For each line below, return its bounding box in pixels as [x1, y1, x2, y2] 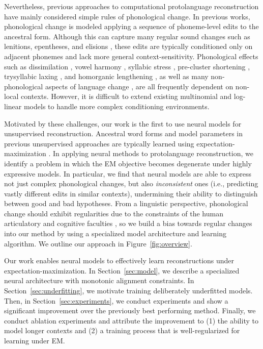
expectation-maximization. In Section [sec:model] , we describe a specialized [4, 265, 240, 276]
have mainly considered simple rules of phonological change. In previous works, [4, 11, 250, 21]
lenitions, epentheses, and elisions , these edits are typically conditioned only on [4, 41, 253, 52]
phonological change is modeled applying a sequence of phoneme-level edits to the [4, 21, 259, 32]
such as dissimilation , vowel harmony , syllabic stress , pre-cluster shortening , [4, 61, 250, 71]
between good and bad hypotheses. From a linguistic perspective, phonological [4, 198, 248, 209]
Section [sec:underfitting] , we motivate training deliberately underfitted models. [4, 285, 253, 296]
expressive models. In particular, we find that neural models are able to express [4, 168, 252, 179]
